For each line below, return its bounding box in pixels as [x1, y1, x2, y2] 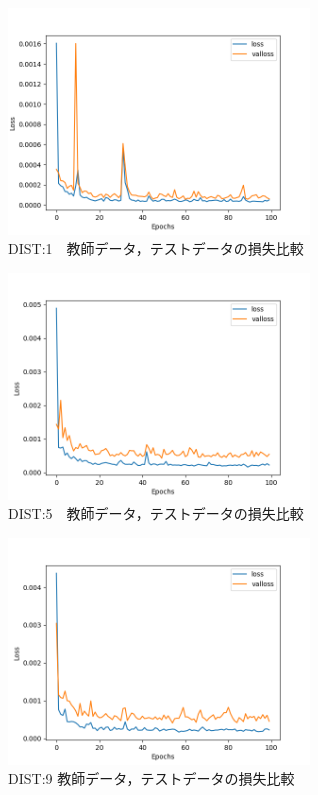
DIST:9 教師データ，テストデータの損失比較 [8, 768, 295, 789]
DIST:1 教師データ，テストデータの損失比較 [8, 238, 304, 259]
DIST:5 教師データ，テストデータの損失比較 [8, 503, 304, 524]
